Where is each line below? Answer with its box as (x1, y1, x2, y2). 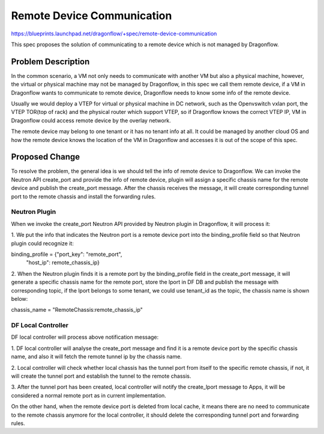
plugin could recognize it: (11, 240, 74, 247)
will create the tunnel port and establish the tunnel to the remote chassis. (11, 372, 191, 380)
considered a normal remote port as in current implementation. (11, 391, 166, 399)
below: (11, 295, 28, 302)
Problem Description (11, 56, 90, 67)
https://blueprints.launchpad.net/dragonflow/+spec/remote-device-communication (11, 30, 217, 37)
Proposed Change (11, 152, 80, 162)
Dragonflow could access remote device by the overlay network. (11, 117, 171, 124)
